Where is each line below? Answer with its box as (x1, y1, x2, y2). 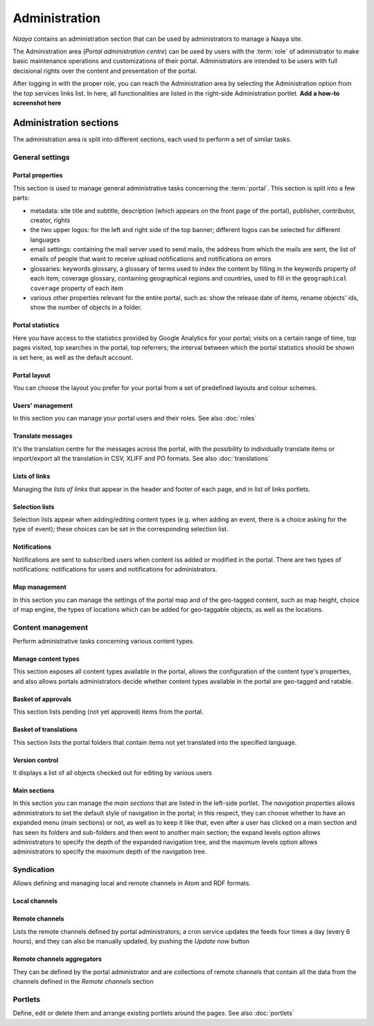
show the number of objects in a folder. (30, 303, 142, 312)
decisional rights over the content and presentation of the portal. (12, 67, 197, 75)
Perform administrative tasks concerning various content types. (12, 637, 195, 646)
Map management (12, 583, 67, 592)
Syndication (12, 865, 55, 874)
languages (30, 236, 60, 244)
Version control (12, 756, 59, 764)
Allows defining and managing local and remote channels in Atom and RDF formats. (12, 879, 251, 887)
